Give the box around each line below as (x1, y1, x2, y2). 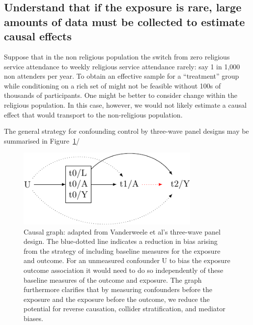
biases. (24, 313, 43, 323)
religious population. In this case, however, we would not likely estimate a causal (4, 99, 247, 110)
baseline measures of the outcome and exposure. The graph (24, 274, 202, 285)
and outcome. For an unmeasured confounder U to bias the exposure (24, 255, 230, 266)
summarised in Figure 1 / (4, 135, 80, 146)
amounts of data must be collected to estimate (4, 14, 245, 29)
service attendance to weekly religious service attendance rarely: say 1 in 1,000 (4, 61, 240, 71)
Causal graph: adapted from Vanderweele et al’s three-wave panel (24, 226, 221, 236)
